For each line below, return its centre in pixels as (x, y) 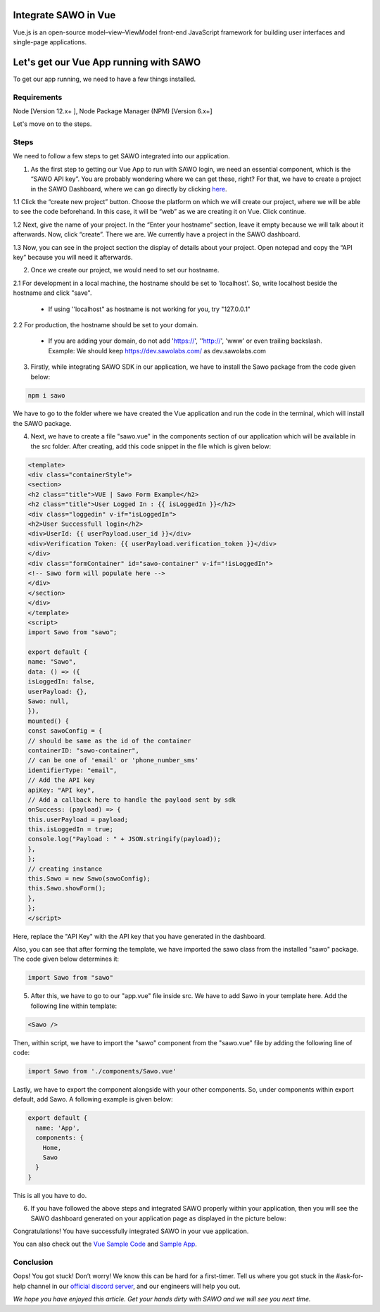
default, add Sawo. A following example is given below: (93, 1099)
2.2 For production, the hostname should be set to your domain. (106, 324)
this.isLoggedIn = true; (71, 830)
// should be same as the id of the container (109, 740)
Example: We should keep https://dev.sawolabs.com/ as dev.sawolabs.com (157, 351)
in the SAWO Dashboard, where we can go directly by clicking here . (129, 189)
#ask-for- (350, 1276)
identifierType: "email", (72, 770)
